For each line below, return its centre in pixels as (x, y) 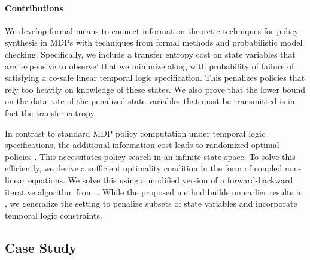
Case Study (41, 247)
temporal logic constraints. (54, 215)
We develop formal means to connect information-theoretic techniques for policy (152, 30)
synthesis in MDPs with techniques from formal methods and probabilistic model (154, 42)
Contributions (34, 7)
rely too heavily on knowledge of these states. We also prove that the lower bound (155, 89)
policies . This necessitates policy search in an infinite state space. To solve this (150, 156)
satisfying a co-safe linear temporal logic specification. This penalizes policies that (155, 78)
